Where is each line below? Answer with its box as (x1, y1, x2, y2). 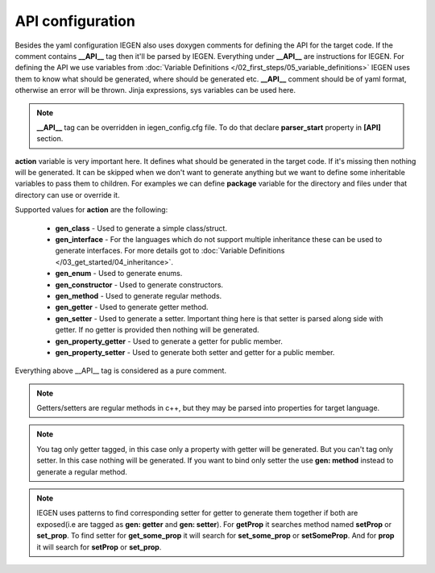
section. (36, 134, 64, 144)
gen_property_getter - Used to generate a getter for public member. (55, 336, 284, 346)
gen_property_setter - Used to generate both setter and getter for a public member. (55, 347, 335, 357)
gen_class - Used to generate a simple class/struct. (55, 223, 227, 233)
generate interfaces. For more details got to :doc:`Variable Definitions (55, 246, 285, 256)
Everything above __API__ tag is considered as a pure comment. (14, 366, 227, 375)
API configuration (14, 12, 136, 30)
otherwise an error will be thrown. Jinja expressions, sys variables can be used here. (14, 86, 296, 95)
